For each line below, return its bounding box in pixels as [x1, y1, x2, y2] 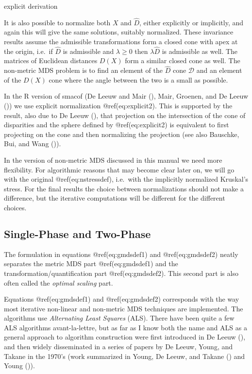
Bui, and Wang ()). [4, 138, 61, 149]
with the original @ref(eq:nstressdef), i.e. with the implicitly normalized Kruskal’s [4, 174, 249, 184]
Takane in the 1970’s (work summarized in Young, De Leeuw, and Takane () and [4, 351, 245, 361]
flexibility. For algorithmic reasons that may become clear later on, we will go [4, 164, 235, 174]
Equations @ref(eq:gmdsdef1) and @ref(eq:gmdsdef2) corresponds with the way [4, 294, 239, 304]
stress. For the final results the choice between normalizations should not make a [4, 183, 244, 193]
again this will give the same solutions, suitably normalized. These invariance [4, 27, 234, 37]
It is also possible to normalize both [4, 17, 111, 27]
